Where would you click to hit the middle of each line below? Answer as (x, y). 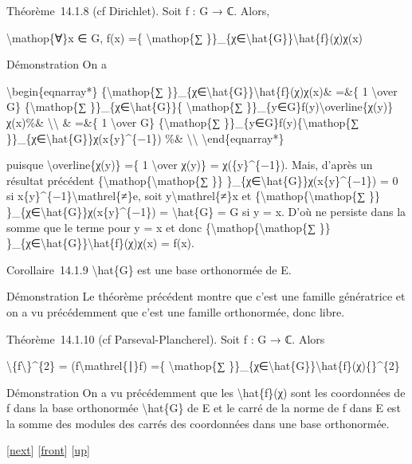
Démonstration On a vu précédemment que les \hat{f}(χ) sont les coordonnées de (206, 392)
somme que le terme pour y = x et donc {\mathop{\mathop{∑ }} (169, 227)
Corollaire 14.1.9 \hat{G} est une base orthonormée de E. (149, 269)
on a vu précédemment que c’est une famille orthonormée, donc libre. (176, 311)
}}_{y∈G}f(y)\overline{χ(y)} (320, 106)
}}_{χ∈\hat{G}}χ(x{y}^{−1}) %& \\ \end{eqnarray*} (145, 138)
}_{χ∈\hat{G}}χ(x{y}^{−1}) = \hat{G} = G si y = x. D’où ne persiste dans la (206, 211)
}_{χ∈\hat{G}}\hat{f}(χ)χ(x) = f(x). (100, 243)
